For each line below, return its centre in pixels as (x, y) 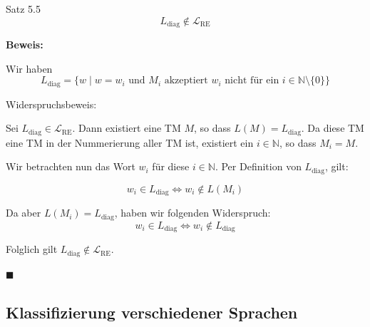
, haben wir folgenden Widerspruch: (192, 213)
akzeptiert (186, 81)
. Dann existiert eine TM (127, 128)
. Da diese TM (333, 128)
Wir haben (29, 68)
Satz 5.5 (23, 9)
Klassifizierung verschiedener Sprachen (152, 312)
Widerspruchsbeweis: (51, 104)
